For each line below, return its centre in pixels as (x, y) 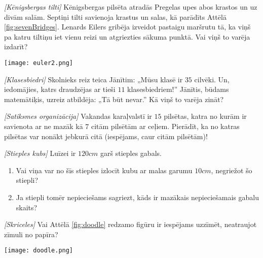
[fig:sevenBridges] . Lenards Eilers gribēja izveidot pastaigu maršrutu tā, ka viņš (127, 27)
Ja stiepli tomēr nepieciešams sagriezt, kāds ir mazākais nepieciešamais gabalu (137, 197)
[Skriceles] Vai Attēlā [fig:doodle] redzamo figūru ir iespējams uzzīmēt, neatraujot (130, 224)
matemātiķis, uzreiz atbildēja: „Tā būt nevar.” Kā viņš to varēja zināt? (114, 99)
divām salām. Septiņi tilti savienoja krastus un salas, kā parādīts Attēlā (115, 17)
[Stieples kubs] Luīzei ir (40, 153)
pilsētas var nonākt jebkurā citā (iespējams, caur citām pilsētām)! (106, 136)
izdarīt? (16, 46)
